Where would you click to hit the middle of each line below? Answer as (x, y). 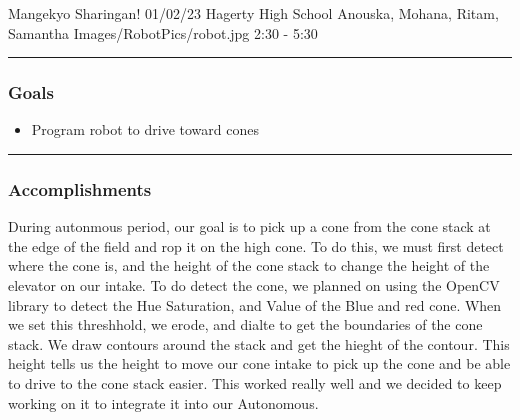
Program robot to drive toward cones (145, 129)
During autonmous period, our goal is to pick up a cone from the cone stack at (249, 226)
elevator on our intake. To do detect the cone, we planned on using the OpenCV (254, 285)
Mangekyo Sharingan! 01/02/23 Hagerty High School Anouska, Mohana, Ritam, (253, 13)
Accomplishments (80, 188)
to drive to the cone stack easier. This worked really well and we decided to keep (255, 382)
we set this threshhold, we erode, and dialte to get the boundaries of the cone (245, 324)
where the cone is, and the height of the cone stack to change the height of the (249, 265)
